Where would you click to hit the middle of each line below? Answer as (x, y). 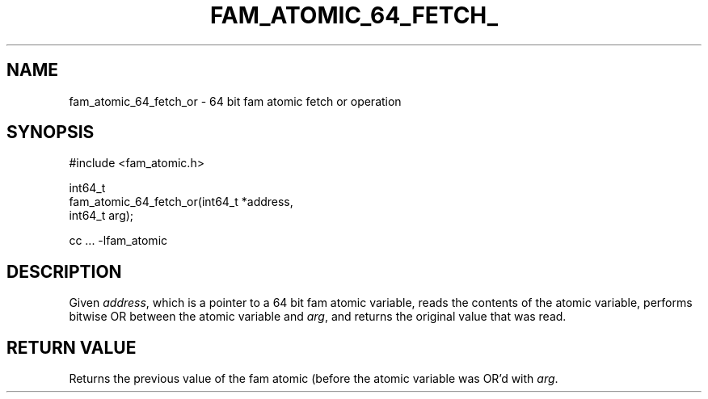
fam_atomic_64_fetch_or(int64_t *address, (181, 202)
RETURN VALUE (72, 347)
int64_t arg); (101, 216)
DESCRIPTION (64, 271)
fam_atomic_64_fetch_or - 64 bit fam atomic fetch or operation (235, 101)
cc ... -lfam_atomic (118, 241)
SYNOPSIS (51, 132)
